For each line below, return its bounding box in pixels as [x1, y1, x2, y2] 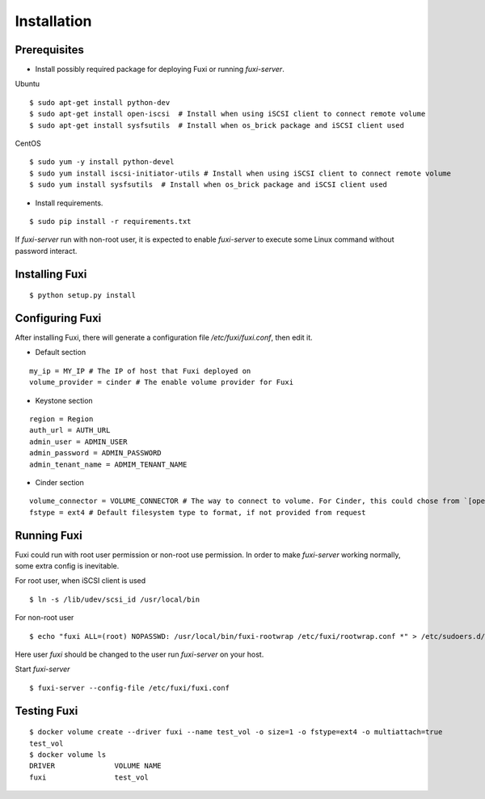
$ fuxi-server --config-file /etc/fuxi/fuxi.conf [29, 683, 230, 692]
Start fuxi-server [15, 664, 70, 674]
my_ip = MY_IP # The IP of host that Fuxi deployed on [29, 366, 251, 375]
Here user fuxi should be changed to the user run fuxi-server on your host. [15, 649, 264, 659]
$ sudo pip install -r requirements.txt [29, 217, 192, 226]
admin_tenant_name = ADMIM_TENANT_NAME [29, 459, 188, 469]
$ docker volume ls [29, 750, 107, 759]
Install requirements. [35, 198, 103, 208]
